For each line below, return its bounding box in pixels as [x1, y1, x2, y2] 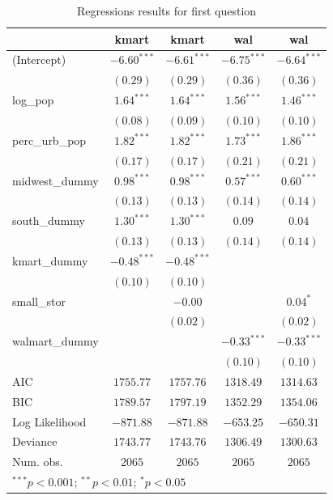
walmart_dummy [12, 333, 99, 350]
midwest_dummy [12, 172, 99, 189]
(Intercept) [12, 51, 66, 68]
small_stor [12, 292, 66, 309]
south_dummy [12, 212, 85, 229]
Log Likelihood [12, 413, 87, 430]
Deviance [12, 433, 58, 450]
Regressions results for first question [77, 2, 257, 19]
